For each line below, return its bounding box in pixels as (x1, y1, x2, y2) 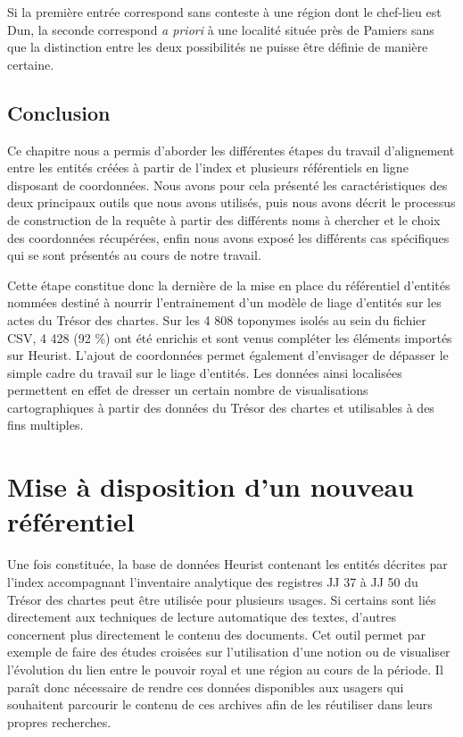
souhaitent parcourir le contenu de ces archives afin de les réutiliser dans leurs (7, 695, 433, 714)
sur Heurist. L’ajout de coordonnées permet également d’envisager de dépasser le (7, 346, 449, 364)
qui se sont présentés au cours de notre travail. (7, 246, 261, 264)
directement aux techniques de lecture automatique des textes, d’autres (7, 607, 396, 626)
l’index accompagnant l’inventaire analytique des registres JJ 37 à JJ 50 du (7, 572, 418, 590)
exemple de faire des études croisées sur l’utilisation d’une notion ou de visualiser (7, 642, 451, 661)
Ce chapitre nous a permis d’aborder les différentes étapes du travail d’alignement (7, 140, 455, 159)
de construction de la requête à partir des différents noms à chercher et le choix (7, 210, 441, 229)
